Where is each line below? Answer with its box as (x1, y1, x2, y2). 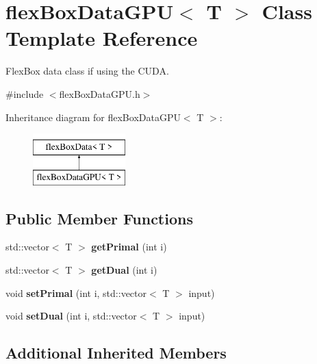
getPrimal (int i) (91, 239, 167, 254)
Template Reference (5, 24, 198, 52)
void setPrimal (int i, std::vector (5, 285, 147, 300)
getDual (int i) (91, 263, 157, 277)
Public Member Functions (5, 207, 193, 229)
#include (5, 86, 44, 101)
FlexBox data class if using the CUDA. (5, 64, 169, 78)
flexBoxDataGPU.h (59, 86, 140, 101)
